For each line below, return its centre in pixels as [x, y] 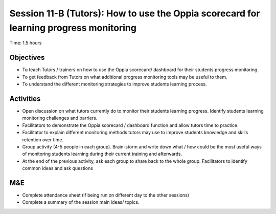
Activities [25, 99]
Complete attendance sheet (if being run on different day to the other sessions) [106, 195]
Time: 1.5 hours [26, 43]
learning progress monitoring [73, 28]
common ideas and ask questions [57, 168]
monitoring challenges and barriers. [60, 118]
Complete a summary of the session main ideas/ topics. [81, 202]
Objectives [27, 58]
